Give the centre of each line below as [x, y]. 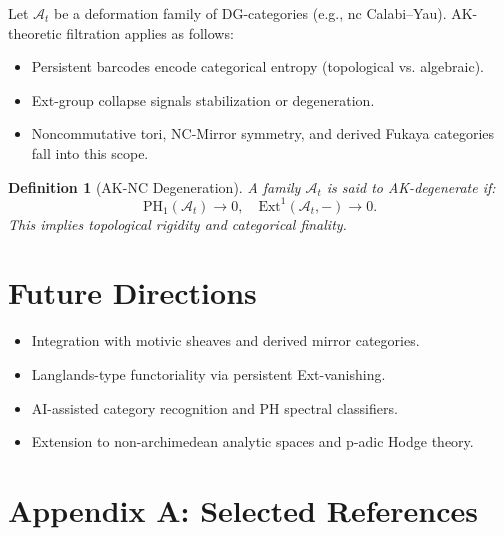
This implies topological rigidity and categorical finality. [177, 223]
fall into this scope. [90, 152]
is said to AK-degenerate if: [411, 186]
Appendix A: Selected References [243, 509]
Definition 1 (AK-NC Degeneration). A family [154, 186]
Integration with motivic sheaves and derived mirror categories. [225, 340]
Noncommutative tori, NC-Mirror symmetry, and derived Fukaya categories [263, 133]
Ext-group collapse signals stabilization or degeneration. [203, 99]
